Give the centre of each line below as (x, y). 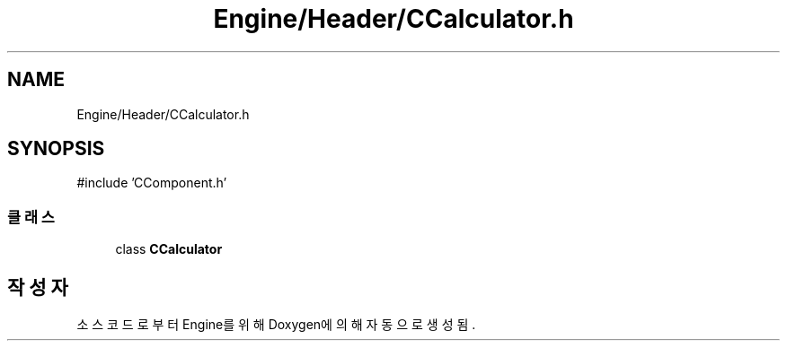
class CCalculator (169, 249)
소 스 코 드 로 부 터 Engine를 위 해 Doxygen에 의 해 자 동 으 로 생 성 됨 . (276, 325)
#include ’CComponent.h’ (152, 183)
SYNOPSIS (56, 149)
